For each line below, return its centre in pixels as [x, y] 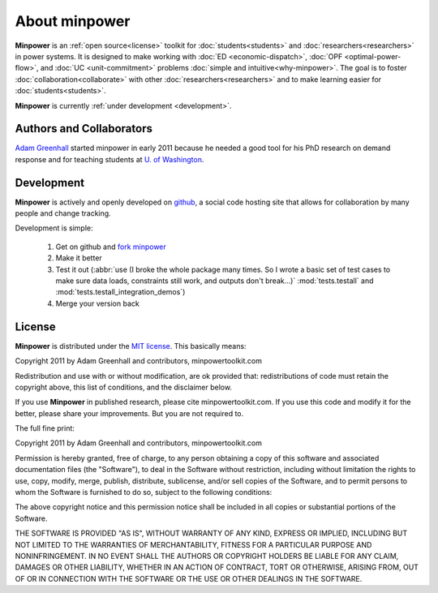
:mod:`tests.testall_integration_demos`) [120, 292]
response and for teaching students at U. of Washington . [109, 159]
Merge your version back [97, 303]
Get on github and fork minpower [111, 247]
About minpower [73, 21]
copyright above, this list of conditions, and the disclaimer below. [124, 387]
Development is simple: [54, 228]
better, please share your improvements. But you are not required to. [129, 413]
